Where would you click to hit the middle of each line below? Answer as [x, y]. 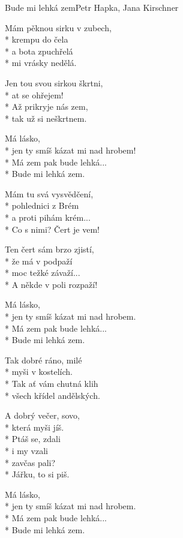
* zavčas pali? [30, 462]
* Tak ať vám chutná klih [52, 384]
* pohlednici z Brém [42, 205]
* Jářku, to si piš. [37, 474]
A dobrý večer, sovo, [42, 415]
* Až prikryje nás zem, [46, 106]
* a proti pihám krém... [48, 217]
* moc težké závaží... [43, 273]
